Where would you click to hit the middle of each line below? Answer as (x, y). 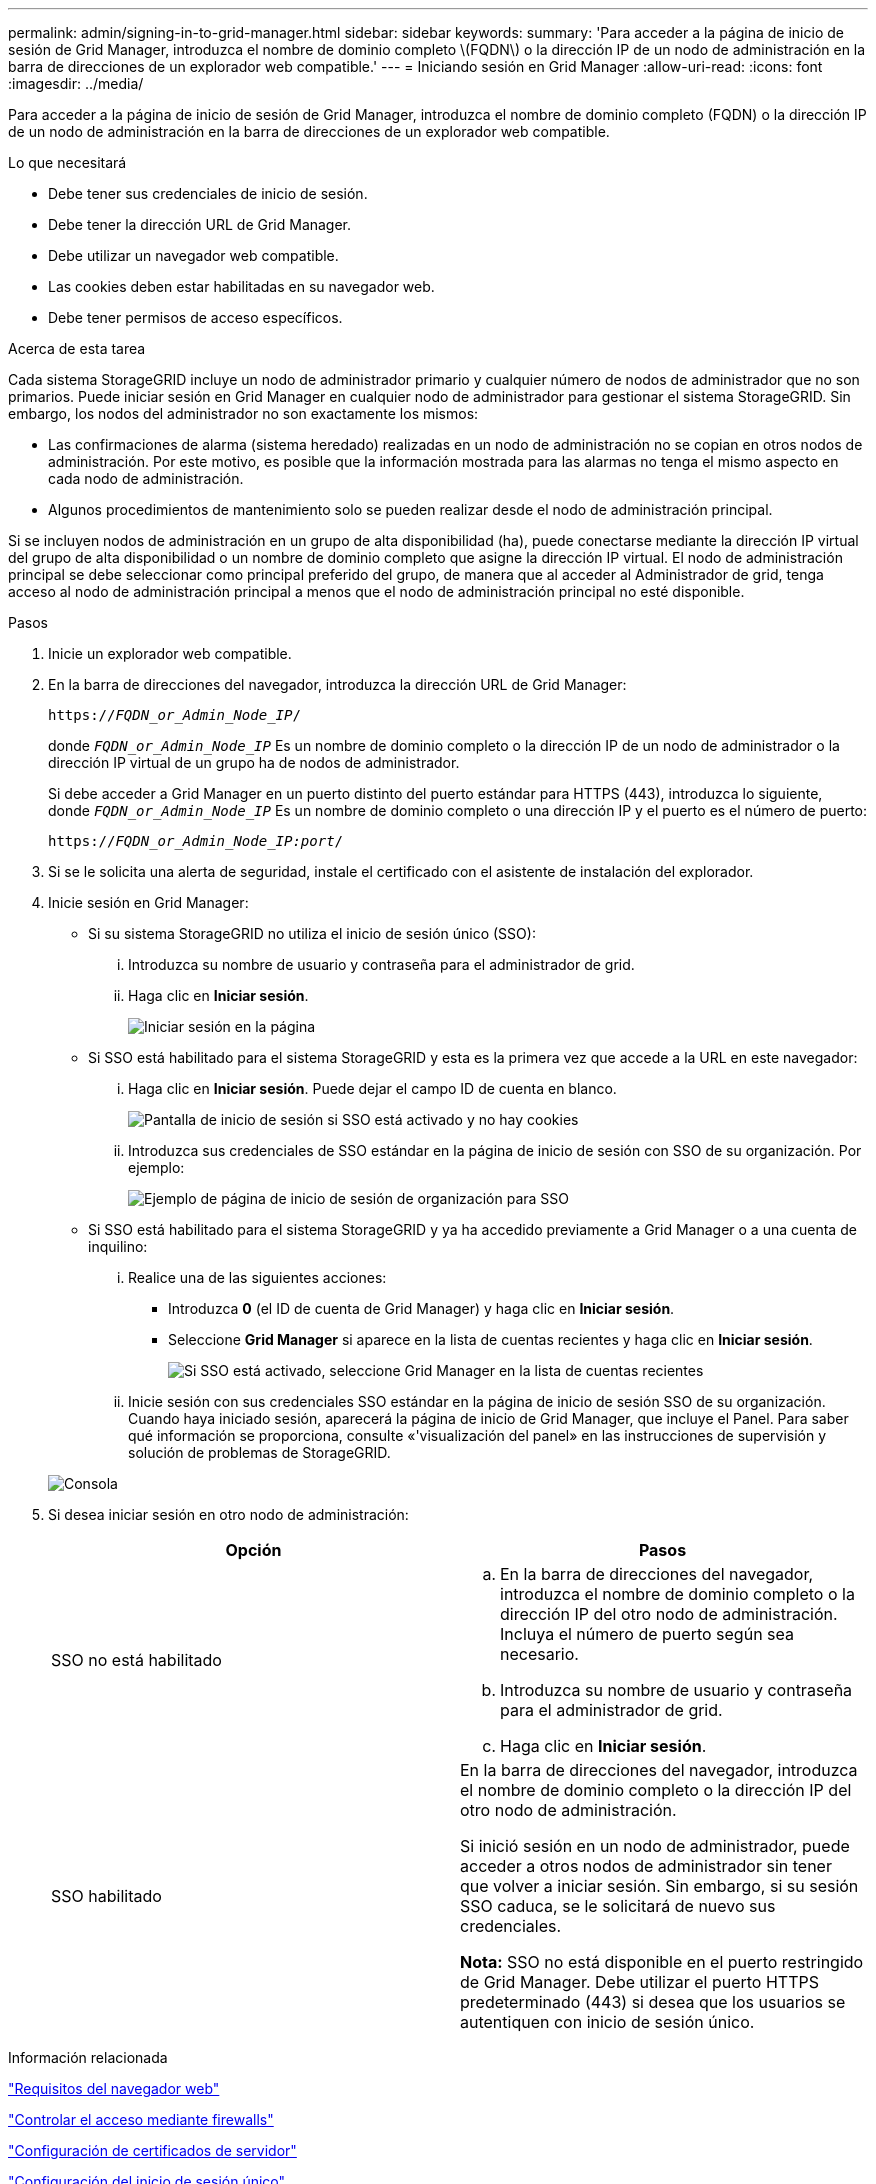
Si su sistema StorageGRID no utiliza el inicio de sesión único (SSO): (312, 933)
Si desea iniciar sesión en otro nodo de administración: (228, 1514)
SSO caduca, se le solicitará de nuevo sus (618, 1906)
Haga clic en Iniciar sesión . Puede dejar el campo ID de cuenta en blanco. (372, 1088)
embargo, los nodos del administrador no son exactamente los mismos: (243, 413)
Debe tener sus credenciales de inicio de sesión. (208, 193)
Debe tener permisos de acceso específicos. (195, 317)
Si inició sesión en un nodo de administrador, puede (655, 1846)
